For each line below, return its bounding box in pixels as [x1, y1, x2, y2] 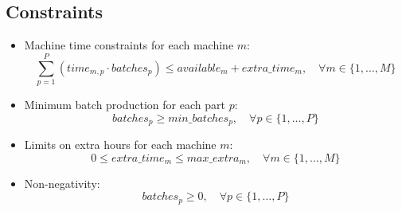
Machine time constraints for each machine [24, 37, 234, 53]
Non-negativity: [24, 174, 100, 191]
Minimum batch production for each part [24, 96, 225, 112]
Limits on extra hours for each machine [24, 135, 217, 152]
